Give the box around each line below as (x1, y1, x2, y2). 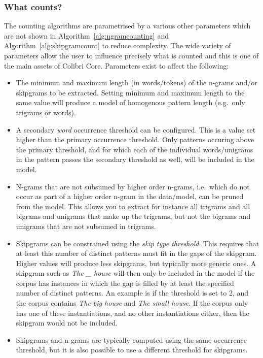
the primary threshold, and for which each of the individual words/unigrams (16, 144, 253, 154)
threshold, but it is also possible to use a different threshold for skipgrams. (16, 344, 248, 355)
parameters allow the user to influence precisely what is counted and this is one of (4, 50, 259, 60)
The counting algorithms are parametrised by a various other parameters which (4, 20, 251, 31)
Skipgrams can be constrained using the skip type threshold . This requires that (16, 238, 259, 248)
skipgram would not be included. (16, 317, 118, 328)
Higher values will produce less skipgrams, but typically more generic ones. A (16, 257, 256, 268)
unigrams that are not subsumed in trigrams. (16, 220, 156, 231)
